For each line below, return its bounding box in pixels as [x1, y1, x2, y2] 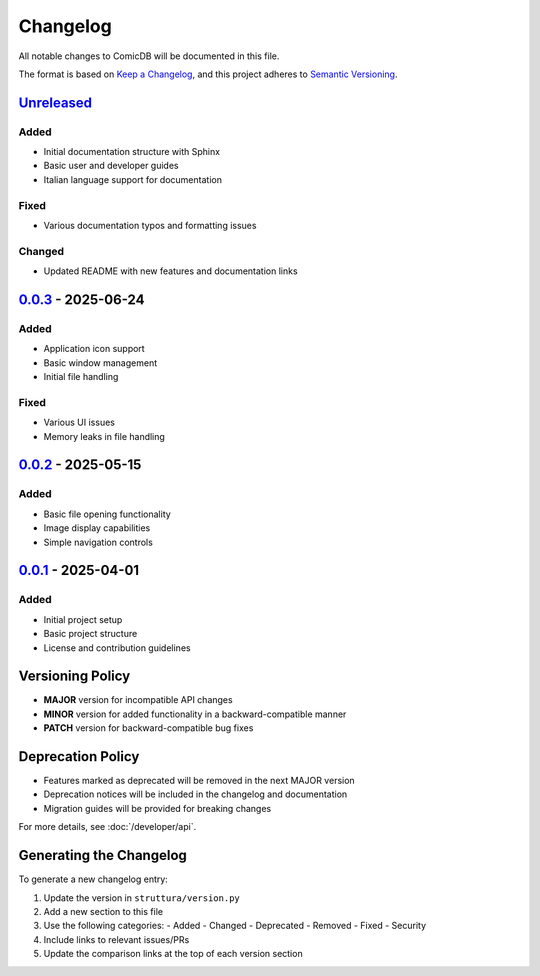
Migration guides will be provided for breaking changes [43, 802, 272, 814]
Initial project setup [43, 613, 123, 625]
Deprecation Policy [18, 748, 140, 765]
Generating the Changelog [18, 847, 187, 864]
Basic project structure [43, 628, 138, 640]
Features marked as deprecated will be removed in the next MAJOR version [43, 775, 355, 787]
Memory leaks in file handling [43, 430, 165, 442]
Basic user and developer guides [43, 160, 179, 172]
